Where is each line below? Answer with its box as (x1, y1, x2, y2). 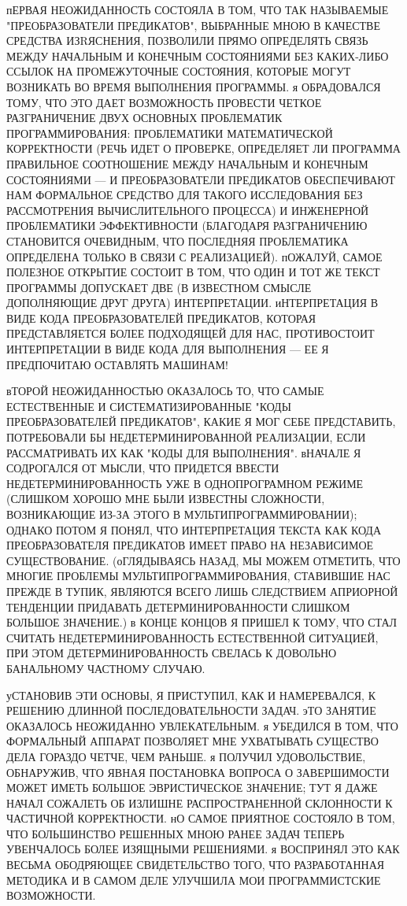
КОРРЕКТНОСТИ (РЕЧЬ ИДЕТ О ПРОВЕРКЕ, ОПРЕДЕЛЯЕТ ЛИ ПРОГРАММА (6, 140, 401, 157)
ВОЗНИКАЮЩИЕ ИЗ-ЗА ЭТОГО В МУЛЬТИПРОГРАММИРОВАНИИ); (6, 506, 357, 522)
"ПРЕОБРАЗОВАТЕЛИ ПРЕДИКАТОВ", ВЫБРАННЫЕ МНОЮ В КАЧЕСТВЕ (6, 17, 380, 33)
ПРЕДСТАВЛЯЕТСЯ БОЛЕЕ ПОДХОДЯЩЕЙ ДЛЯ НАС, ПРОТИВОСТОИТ (6, 325, 375, 342)
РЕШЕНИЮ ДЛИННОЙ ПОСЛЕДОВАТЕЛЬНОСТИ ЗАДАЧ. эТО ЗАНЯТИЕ (6, 702, 376, 719)
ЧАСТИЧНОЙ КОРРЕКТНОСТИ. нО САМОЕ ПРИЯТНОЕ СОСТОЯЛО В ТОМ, (6, 810, 395, 826)
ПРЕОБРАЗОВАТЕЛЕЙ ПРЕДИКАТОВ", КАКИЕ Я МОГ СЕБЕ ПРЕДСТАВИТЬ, (6, 413, 396, 430)
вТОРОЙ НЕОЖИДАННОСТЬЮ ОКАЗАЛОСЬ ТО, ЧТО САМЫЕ (6, 383, 324, 399)
